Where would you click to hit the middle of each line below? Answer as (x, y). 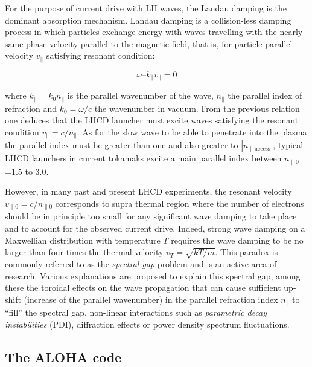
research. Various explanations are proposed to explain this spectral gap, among (153, 275)
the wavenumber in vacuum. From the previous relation (197, 108)
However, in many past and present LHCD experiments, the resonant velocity (148, 191)
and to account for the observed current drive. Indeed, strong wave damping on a (155, 228)
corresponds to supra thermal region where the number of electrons (180, 203)
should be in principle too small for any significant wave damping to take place (151, 216)
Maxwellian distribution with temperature (83, 240)
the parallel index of (265, 95)
